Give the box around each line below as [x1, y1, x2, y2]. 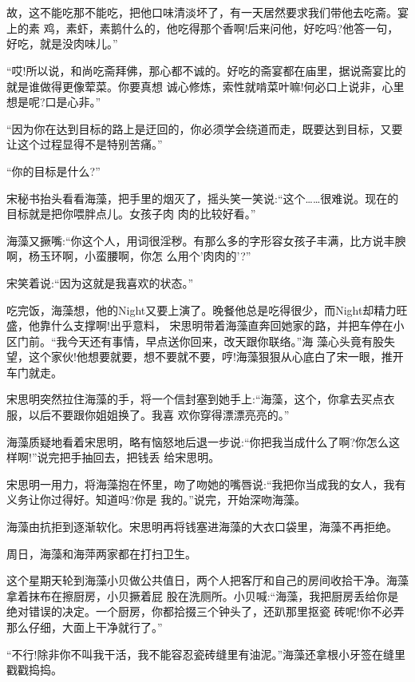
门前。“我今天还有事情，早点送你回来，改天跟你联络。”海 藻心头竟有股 [17, 332, 384, 349]
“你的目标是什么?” [6, 162, 101, 179]
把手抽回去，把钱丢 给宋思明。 [59, 449, 220, 466]
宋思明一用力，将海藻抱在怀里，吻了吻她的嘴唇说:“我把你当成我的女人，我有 [6, 475, 406, 492]
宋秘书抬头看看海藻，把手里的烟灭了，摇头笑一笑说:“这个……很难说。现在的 [6, 189, 399, 206]
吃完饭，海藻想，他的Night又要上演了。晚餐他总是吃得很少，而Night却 [6, 301, 374, 318]
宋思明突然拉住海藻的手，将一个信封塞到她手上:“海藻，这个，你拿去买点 [6, 391, 384, 407]
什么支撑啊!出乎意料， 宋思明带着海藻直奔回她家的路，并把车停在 [50, 317, 393, 334]
